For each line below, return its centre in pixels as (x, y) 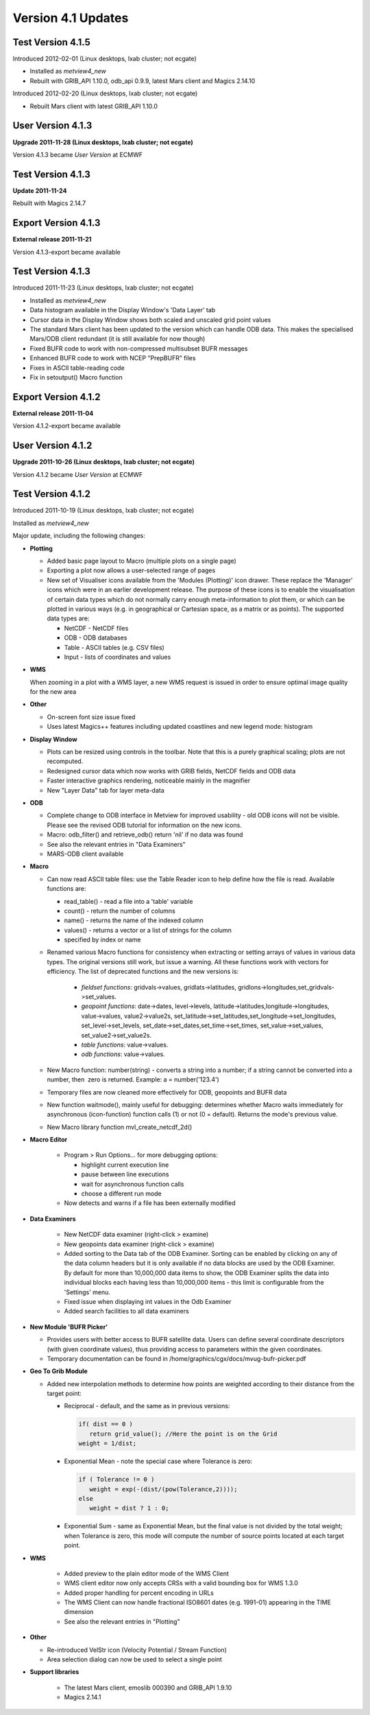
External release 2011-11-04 (53, 413)
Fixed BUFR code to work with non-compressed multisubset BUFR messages (139, 348)
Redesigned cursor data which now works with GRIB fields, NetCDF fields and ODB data (171, 771)
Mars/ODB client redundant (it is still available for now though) (118, 339)
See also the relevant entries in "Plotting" (122, 1621)
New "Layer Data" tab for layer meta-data (106, 790)
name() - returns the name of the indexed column (134, 920)
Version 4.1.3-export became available (67, 252)
